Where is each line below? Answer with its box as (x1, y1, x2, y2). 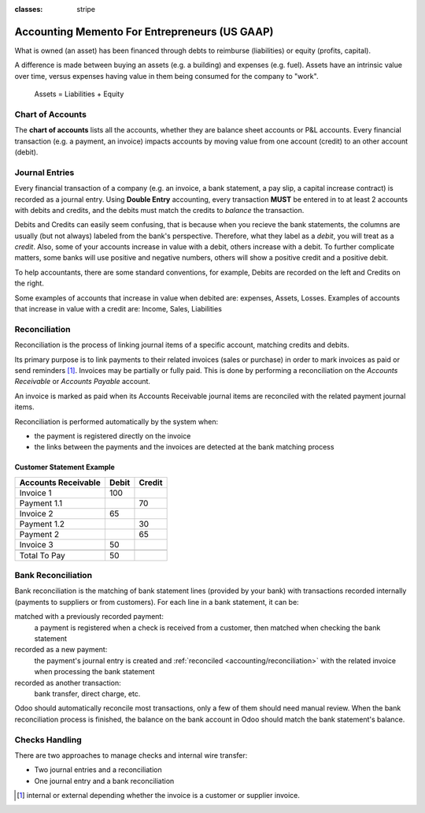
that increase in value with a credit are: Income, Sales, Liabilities (14, 304, 222, 314)
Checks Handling (14, 734, 82, 745)
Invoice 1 (19, 487, 52, 498)
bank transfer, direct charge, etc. (34, 688, 141, 698)
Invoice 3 (19, 539, 54, 550)
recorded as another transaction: (14, 678, 121, 688)
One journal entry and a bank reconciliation (34, 776, 175, 785)
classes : (14, 5, 43, 13)
